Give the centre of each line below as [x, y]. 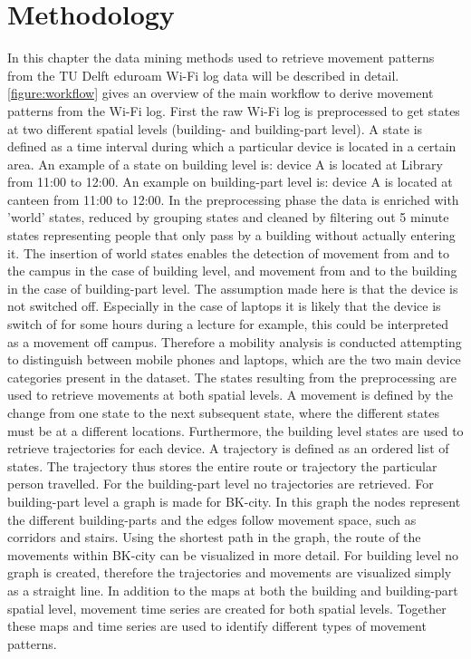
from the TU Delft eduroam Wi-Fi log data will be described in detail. [203, 75]
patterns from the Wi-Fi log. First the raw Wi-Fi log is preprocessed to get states [234, 110]
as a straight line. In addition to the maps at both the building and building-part [233, 590]
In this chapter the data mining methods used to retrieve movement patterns [221, 58]
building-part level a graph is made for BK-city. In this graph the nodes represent [234, 501]
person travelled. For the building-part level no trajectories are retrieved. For [221, 484]
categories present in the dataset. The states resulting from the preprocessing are [232, 377]
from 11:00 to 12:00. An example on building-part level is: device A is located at [230, 182]
